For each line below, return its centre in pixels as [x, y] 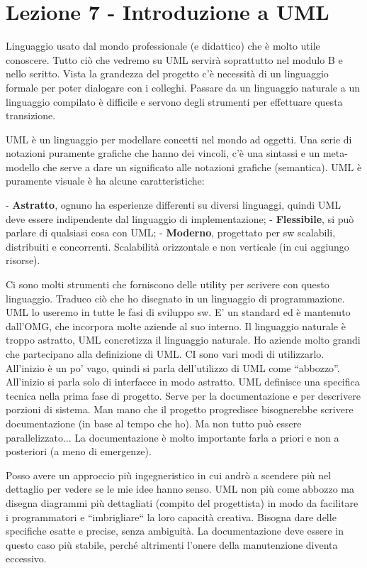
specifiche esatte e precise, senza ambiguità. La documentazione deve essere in [175, 531]
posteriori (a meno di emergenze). [79, 451]
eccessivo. [26, 558]
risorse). [23, 260]
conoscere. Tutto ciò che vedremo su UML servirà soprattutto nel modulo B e [174, 59]
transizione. [31, 115]
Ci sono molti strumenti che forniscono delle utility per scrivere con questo [168, 284]
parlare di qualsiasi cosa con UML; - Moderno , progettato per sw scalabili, [171, 233]
